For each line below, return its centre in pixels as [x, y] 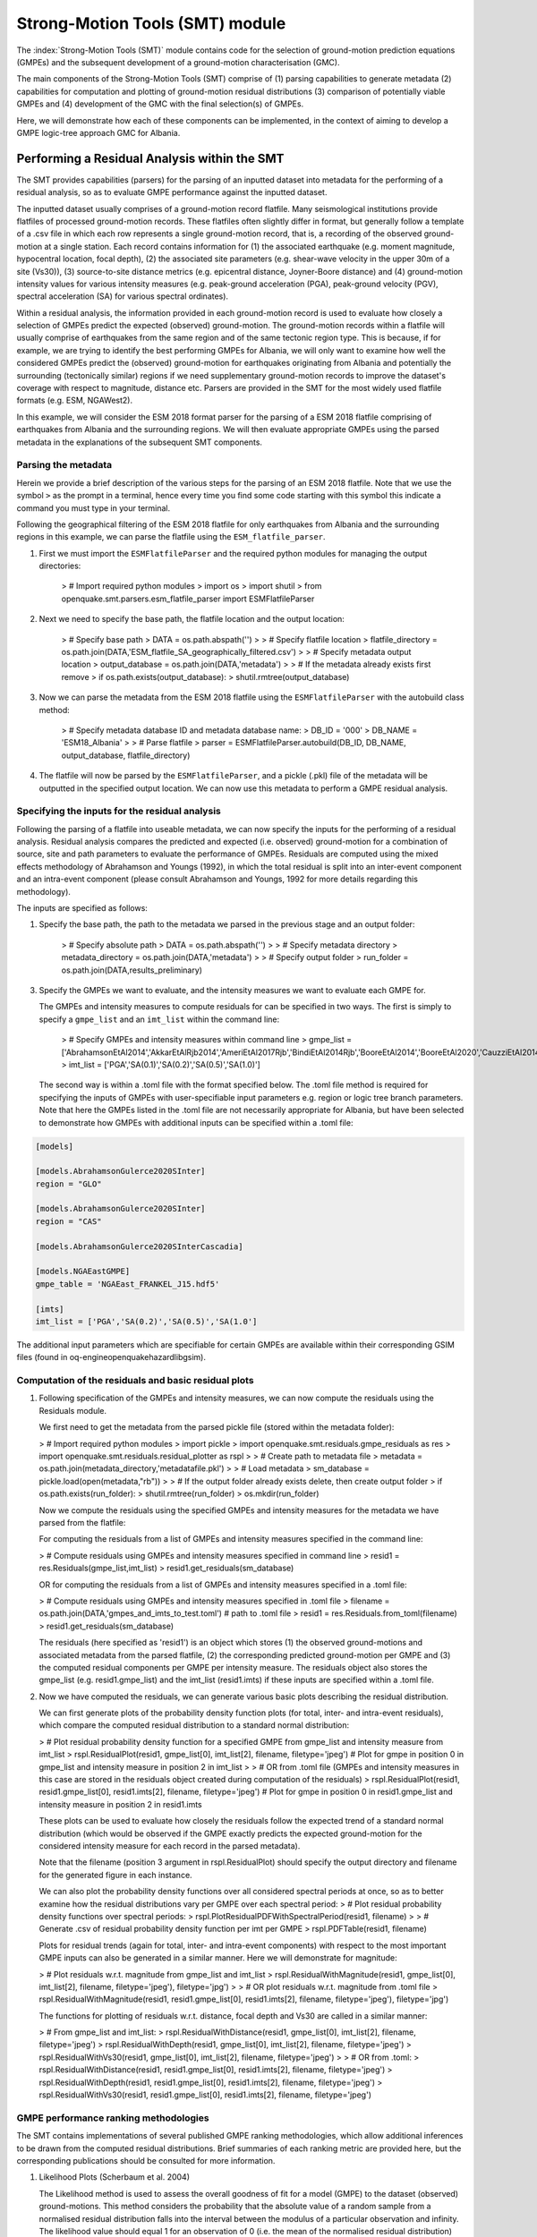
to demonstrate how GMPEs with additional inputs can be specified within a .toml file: [196, 1122]
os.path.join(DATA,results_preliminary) [132, 970]
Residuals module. [73, 1410]
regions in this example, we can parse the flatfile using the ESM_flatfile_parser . [171, 537]
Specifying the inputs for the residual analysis [119, 812]
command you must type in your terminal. [93, 508]
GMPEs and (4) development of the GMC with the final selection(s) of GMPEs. [160, 104]
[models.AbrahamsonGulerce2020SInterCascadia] [139, 1246]
